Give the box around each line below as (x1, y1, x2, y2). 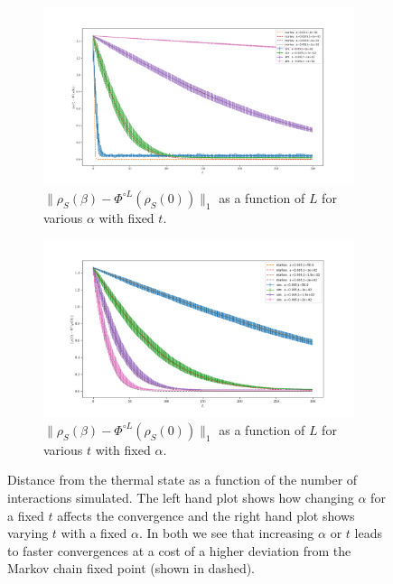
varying (7, 524, 49, 542)
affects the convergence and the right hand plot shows (57, 505, 355, 524)
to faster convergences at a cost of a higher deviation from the (7, 541, 351, 560)
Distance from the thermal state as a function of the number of (7, 470, 358, 489)
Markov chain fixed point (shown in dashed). (7, 559, 256, 578)
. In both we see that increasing (138, 524, 314, 542)
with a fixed (61, 524, 127, 542)
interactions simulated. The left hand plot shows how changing (7, 488, 354, 507)
